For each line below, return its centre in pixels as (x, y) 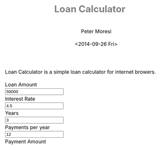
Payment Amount (26, 142)
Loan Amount (21, 84)
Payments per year (28, 127)
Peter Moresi (96, 31)
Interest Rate (20, 99)
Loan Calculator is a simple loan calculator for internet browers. (81, 72)
